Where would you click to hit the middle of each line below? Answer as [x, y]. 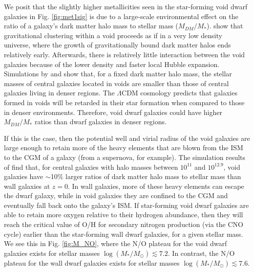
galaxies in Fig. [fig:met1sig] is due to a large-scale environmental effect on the [121, 16]
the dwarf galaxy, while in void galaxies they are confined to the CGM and [116, 195]
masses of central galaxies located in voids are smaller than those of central [116, 83]
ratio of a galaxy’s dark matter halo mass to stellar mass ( [91, 26]
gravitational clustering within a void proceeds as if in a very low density [113, 35]
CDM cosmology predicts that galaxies [180, 93]
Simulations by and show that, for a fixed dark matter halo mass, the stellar [118, 74]
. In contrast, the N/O [201, 253]
